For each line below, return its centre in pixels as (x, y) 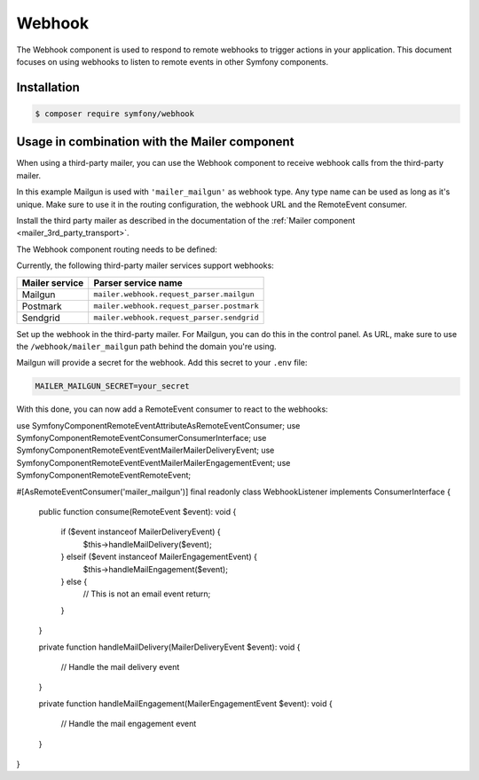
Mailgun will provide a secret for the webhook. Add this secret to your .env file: (162, 363)
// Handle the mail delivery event (120, 666)
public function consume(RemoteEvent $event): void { (137, 512)
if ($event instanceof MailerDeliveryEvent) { (141, 532)
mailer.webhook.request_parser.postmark (176, 306)
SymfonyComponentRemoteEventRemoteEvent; (104, 476)
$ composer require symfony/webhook (115, 114)
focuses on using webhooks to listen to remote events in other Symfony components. (172, 61)
